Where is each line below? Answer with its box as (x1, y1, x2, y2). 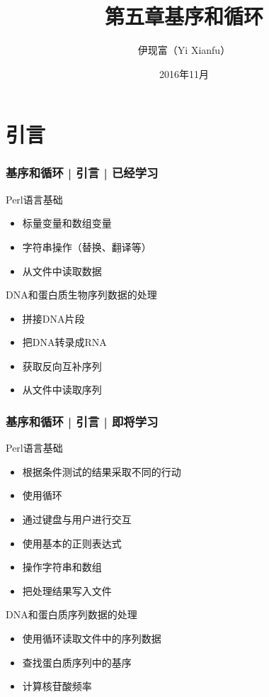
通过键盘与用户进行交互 (22, 512, 132, 527)
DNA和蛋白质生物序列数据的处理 (6, 287, 157, 302)
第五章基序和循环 (104, 1, 263, 30)
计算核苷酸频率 (22, 679, 92, 693)
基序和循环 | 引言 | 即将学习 (6, 412, 159, 430)
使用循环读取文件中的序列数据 (22, 631, 161, 646)
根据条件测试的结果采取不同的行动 (22, 464, 181, 479)
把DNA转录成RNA (22, 335, 107, 350)
